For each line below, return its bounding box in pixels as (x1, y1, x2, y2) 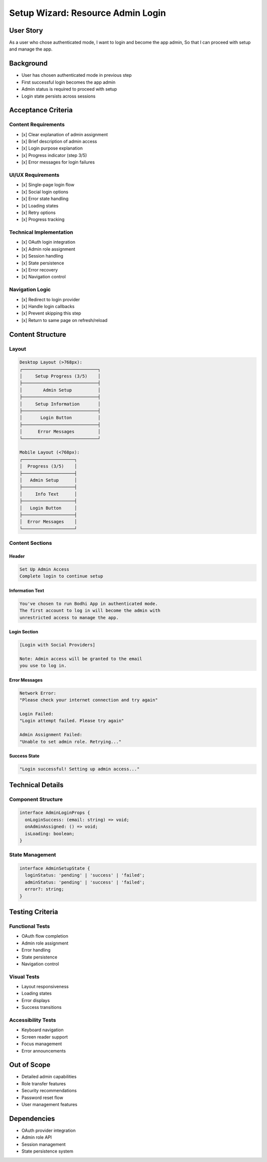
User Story (9, 26, 43, 35)
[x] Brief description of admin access (21, 139, 97, 145)
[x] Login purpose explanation (21, 145, 83, 151)
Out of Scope (9, 1060, 50, 1069)
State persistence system (21, 1148, 74, 1154)
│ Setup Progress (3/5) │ (19, 373, 101, 379)
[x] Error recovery (21, 267, 58, 273)
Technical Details (9, 781, 64, 789)
